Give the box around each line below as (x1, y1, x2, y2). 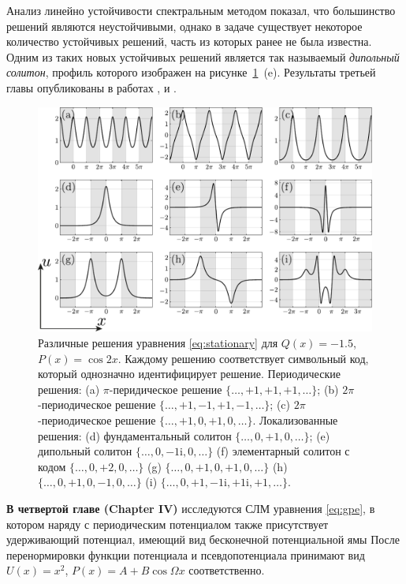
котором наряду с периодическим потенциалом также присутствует (6, 515, 329, 532)
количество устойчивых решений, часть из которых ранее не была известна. (6, 33, 372, 50)
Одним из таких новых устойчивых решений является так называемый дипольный (6, 48, 400, 65)
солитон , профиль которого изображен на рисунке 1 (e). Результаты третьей (6, 64, 376, 80)
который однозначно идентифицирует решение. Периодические (38, 365, 341, 382)
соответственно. (188, 562, 265, 578)
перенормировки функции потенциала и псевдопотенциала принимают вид (6, 546, 365, 563)
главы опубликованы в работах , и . (6, 79, 177, 95)
